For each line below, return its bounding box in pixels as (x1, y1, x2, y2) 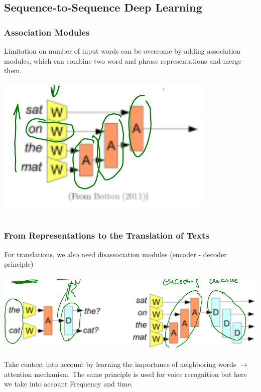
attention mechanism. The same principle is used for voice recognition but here (4, 368, 247, 379)
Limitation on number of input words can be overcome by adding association (4, 46, 241, 56)
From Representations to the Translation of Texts (4, 229, 209, 242)
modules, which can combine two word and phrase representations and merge (4, 55, 241, 66)
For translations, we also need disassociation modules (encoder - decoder (4, 249, 227, 259)
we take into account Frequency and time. (4, 378, 133, 389)
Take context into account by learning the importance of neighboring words (4, 359, 236, 369)
